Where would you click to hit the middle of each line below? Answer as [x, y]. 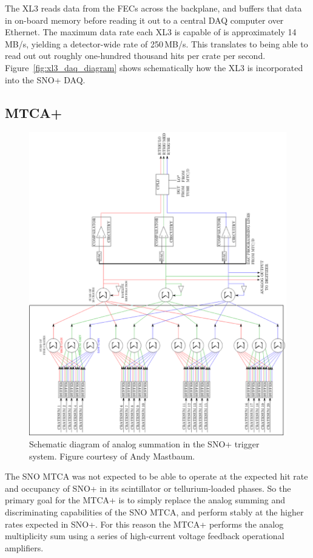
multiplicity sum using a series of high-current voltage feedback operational [145, 536]
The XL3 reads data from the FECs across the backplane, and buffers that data [153, 8]
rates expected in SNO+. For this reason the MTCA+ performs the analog [144, 524]
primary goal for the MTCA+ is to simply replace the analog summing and [145, 500]
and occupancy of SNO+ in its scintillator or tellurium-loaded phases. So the [148, 488]
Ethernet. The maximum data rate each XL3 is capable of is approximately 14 [151, 32]
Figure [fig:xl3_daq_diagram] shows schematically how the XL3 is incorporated [154, 67]
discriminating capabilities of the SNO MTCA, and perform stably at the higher [154, 511]
